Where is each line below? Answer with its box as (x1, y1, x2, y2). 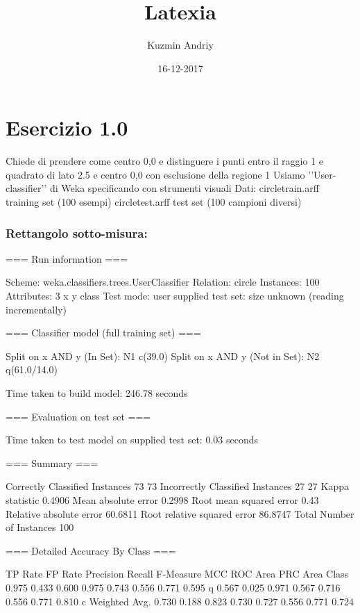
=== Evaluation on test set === (6, 409, 151, 423)
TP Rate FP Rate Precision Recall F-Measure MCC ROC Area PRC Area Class (6, 566, 349, 581)
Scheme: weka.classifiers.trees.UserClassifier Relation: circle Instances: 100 (6, 275, 320, 289)
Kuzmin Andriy (147, 38, 214, 52)
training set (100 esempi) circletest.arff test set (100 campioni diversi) (6, 195, 302, 209)
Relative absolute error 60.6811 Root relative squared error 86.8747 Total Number (6, 506, 354, 521)
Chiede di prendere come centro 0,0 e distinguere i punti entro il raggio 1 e (6, 154, 324, 168)
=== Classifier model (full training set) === (6, 325, 201, 340)
